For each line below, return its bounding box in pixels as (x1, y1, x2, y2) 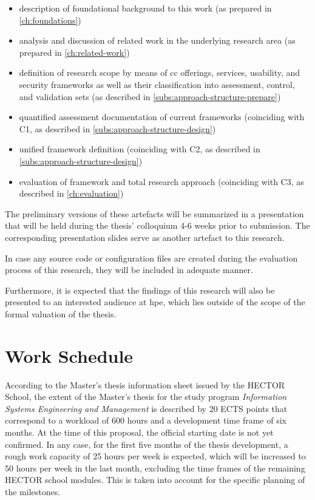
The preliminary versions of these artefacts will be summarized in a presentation (5, 207, 304, 220)
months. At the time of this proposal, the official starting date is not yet (5, 425, 274, 438)
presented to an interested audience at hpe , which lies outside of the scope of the (5, 296, 305, 308)
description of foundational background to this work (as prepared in (19, 2, 272, 14)
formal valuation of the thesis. (5, 307, 117, 320)
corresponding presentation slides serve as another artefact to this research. (5, 231, 285, 243)
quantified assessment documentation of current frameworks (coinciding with (19, 110, 305, 123)
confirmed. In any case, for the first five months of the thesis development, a (5, 437, 288, 450)
